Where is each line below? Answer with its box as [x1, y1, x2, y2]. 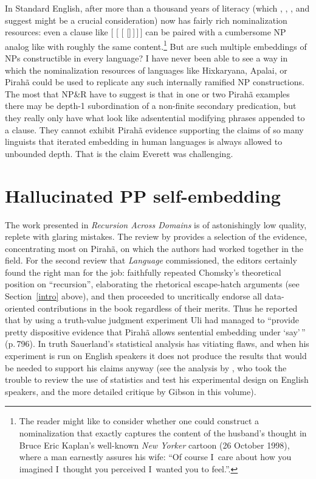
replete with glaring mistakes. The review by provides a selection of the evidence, [5, 230, 307, 243]
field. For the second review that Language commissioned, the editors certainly [5, 254, 297, 267]
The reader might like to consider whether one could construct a [19, 414, 259, 427]
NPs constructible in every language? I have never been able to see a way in [5, 52, 288, 65]
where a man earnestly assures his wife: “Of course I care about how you [19, 450, 292, 463]
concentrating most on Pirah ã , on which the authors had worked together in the [5, 242, 303, 254]
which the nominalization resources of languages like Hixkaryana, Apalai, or [5, 63, 287, 76]
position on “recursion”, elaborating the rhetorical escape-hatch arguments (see [5, 278, 300, 290]
